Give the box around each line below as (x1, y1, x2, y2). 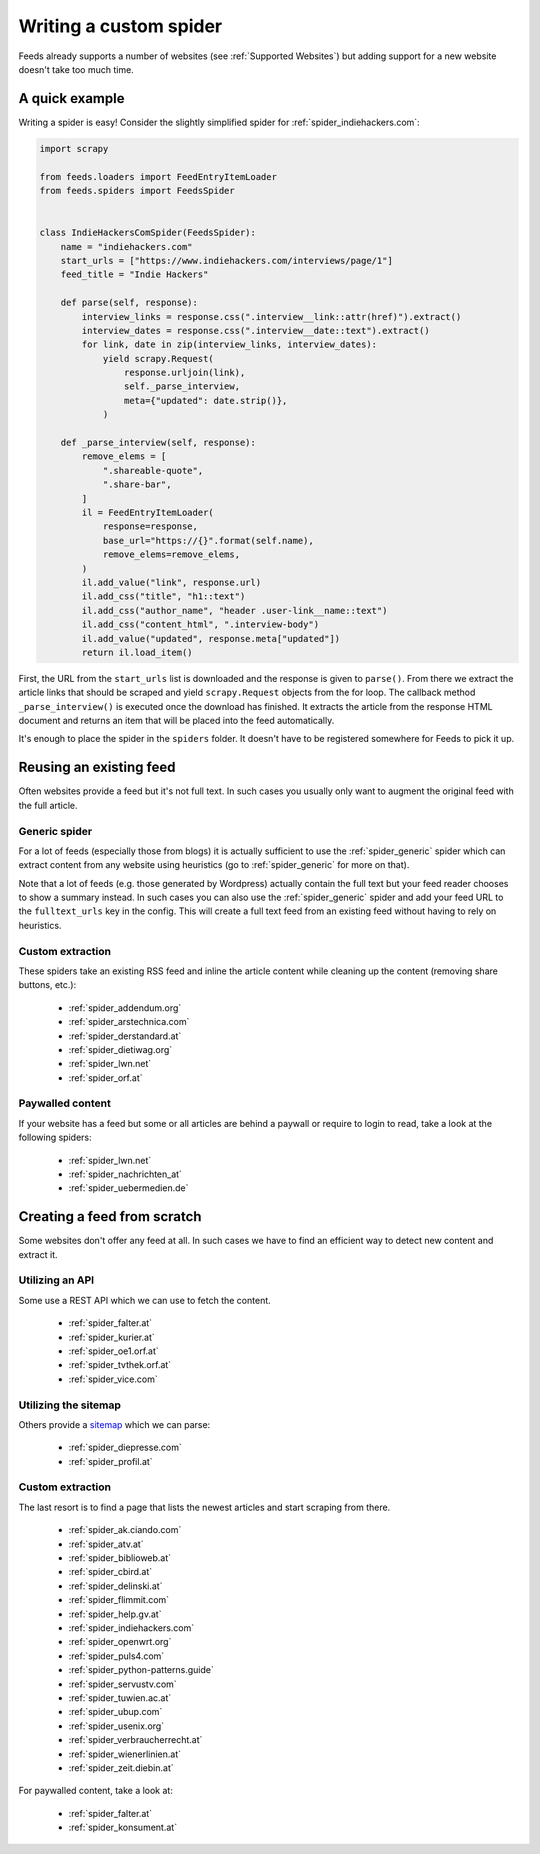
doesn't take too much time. (18, 63, 134, 75)
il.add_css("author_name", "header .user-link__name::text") (81, 605, 388, 616)
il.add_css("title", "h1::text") (81, 591, 246, 602)
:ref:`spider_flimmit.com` (68, 1594, 170, 1606)
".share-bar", (102, 479, 172, 490)
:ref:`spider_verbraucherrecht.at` (68, 1734, 203, 1746)
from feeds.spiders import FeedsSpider (39, 185, 235, 196)
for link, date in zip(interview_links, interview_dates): (81, 339, 378, 350)
